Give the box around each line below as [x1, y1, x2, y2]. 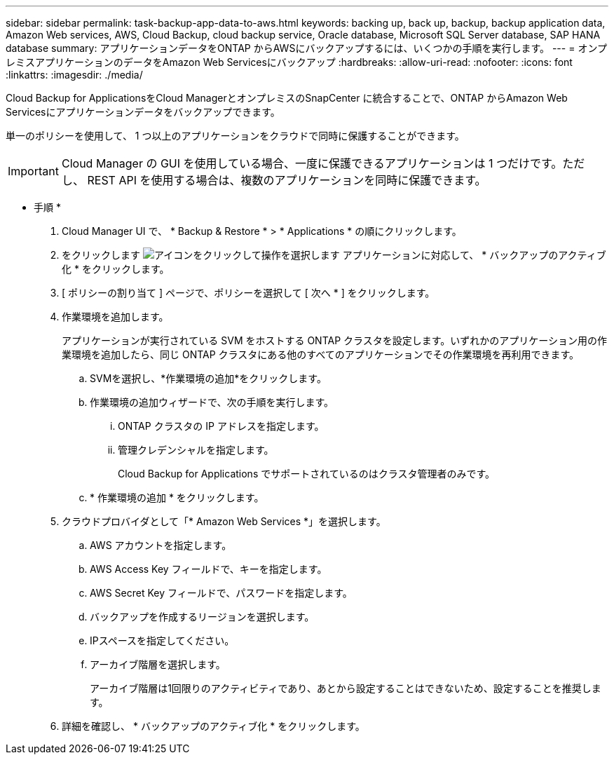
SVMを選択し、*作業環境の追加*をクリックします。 [90, 372, 327, 384]
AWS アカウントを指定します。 [90, 539, 232, 551]
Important [8, 164, 59, 178]
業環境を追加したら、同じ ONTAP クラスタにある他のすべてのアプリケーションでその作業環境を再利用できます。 [62, 348, 580, 360]
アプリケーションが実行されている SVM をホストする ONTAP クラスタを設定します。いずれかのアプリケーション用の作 [62, 334, 608, 346]
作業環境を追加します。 [62, 311, 169, 323]
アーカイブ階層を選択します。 [90, 658, 226, 670]
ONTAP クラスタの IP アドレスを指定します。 [118, 420, 325, 432]
